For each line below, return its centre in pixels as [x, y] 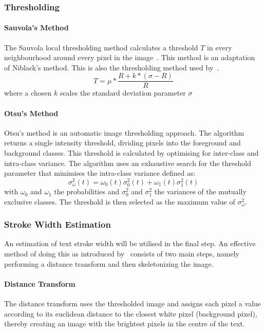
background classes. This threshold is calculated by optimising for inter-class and [131, 153]
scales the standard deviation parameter [123, 93]
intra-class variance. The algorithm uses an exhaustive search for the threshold [128, 163]
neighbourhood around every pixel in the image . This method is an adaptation [130, 57]
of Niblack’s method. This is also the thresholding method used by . [112, 67]
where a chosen [28, 93]
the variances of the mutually [200, 191]
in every [220, 47]
